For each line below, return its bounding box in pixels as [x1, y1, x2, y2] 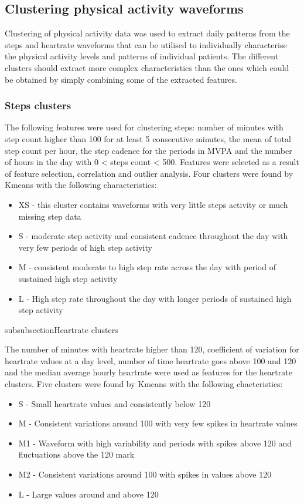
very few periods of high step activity [18, 241, 152, 253]
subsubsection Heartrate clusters [5, 323, 118, 335]
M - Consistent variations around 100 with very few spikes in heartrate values [18, 417, 298, 429]
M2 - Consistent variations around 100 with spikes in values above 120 [18, 468, 272, 481]
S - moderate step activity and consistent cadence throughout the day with [18, 230, 288, 242]
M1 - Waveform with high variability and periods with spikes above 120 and [18, 436, 292, 449]
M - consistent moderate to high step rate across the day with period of [18, 261, 276, 273]
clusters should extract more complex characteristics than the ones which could [5, 61, 289, 73]
